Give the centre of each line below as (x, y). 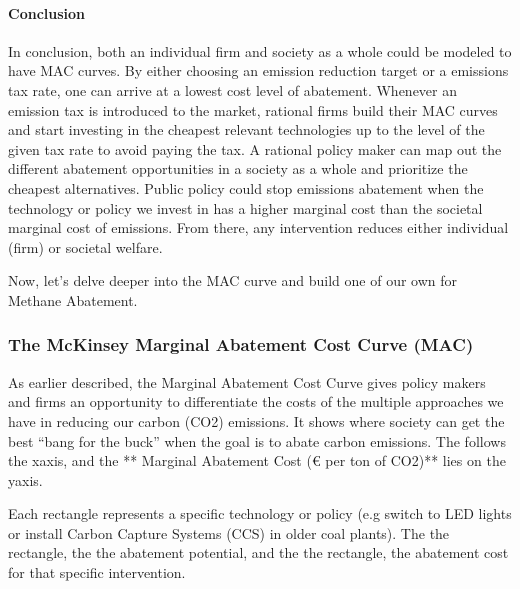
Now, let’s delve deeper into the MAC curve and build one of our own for (233, 280)
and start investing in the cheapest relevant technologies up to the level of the (246, 129)
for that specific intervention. (97, 572)
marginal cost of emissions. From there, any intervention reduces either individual (258, 227)
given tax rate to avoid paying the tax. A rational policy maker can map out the (255, 148)
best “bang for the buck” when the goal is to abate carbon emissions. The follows (257, 440)
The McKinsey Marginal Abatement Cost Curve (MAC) (241, 344)
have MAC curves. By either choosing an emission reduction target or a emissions (258, 70)
